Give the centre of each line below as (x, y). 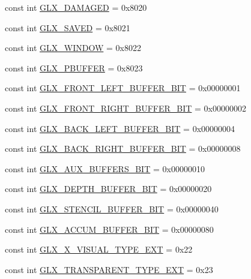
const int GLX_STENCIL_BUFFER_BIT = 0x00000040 (112, 208)
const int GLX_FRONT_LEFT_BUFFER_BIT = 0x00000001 (123, 88)
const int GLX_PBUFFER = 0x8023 (74, 67)
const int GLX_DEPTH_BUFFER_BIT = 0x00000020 (108, 189)
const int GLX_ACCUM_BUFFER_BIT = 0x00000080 (109, 229)
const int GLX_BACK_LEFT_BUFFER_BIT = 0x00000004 (120, 128)
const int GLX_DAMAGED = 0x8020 (76, 7)
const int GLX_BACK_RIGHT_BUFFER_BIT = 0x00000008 (123, 148)
